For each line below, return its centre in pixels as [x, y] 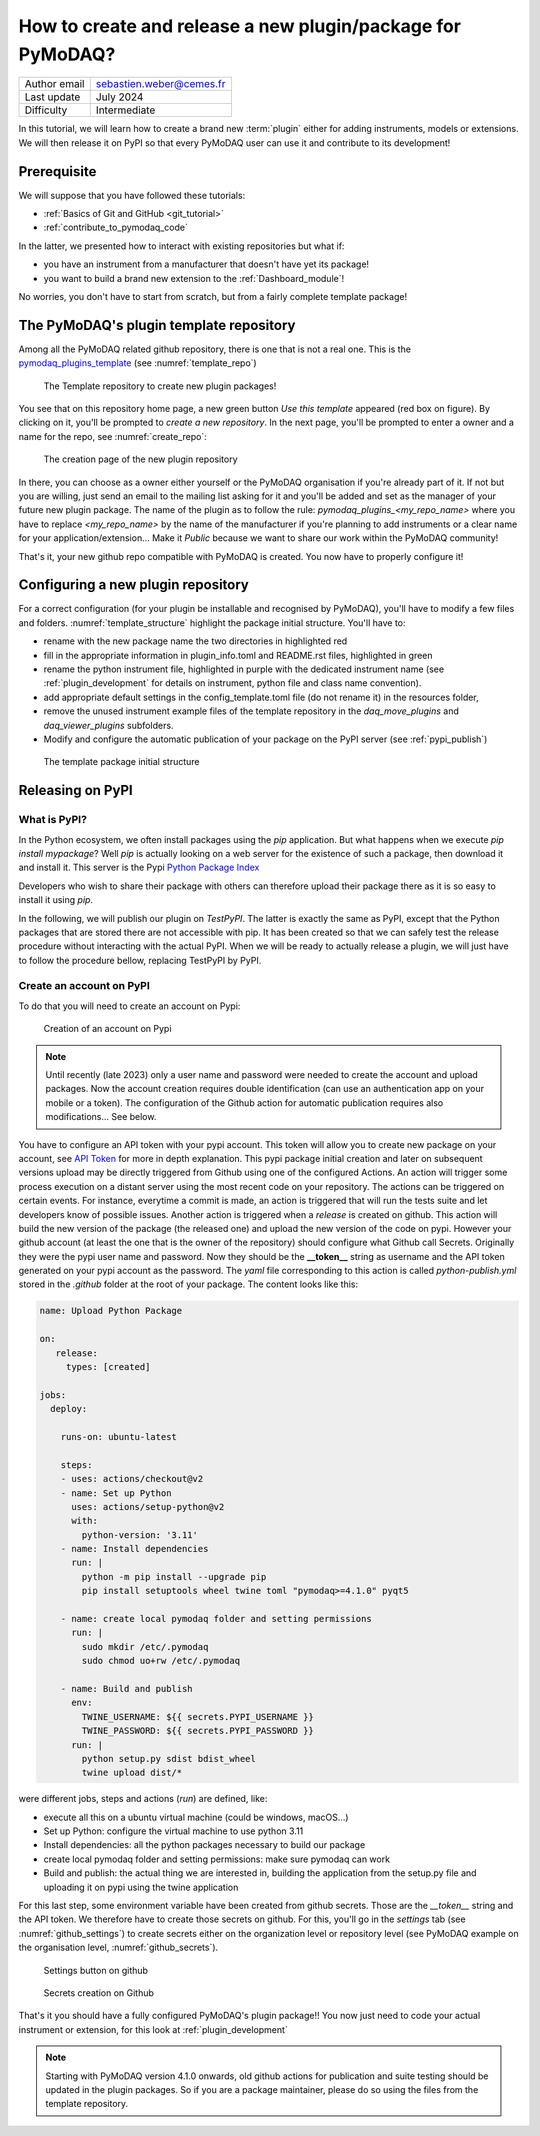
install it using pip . [56, 900]
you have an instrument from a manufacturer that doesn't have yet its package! [206, 264]
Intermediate [125, 110]
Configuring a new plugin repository [134, 585]
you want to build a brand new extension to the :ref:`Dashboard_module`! [194, 278]
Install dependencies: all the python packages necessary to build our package [204, 1845]
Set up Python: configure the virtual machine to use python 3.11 [173, 1831]
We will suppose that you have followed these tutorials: [132, 195]
